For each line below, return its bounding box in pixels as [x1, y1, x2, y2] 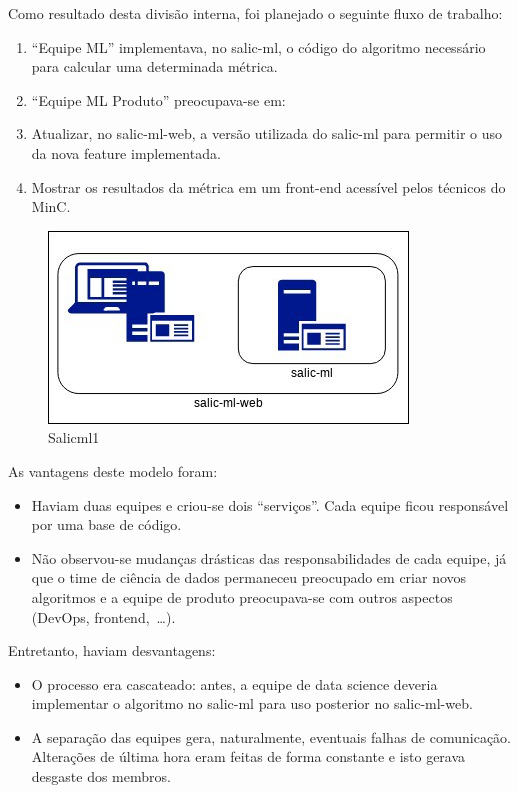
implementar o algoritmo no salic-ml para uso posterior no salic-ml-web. [31, 693, 473, 714]
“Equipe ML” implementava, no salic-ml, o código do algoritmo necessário [31, 36, 486, 57]
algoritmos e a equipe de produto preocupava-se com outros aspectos [31, 586, 453, 607]
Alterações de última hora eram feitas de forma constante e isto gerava [31, 746, 466, 767]
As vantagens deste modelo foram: [8, 460, 218, 481]
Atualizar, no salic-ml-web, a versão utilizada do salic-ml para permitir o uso [31, 123, 503, 144]
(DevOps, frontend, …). [31, 606, 176, 627]
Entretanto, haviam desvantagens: [8, 640, 216, 661]
